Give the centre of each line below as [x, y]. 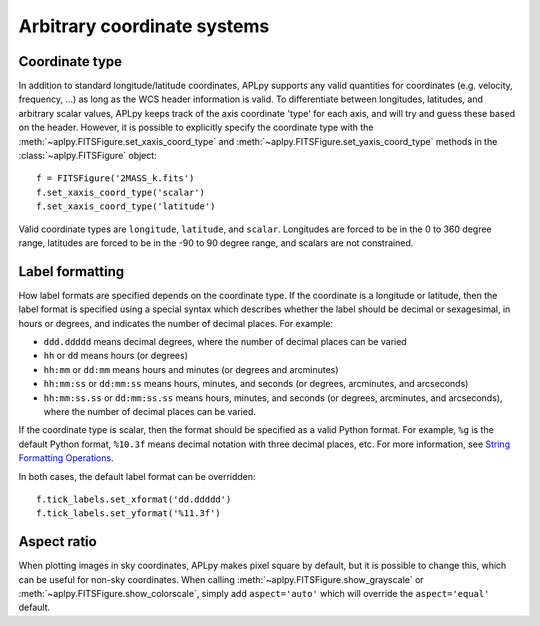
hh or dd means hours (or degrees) [116, 356]
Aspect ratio [57, 541]
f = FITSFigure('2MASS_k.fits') [115, 178]
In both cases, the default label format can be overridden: [137, 476]
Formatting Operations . [66, 458]
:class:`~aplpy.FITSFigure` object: [87, 156]
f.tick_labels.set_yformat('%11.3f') [129, 513]
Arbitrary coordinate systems [144, 26]
